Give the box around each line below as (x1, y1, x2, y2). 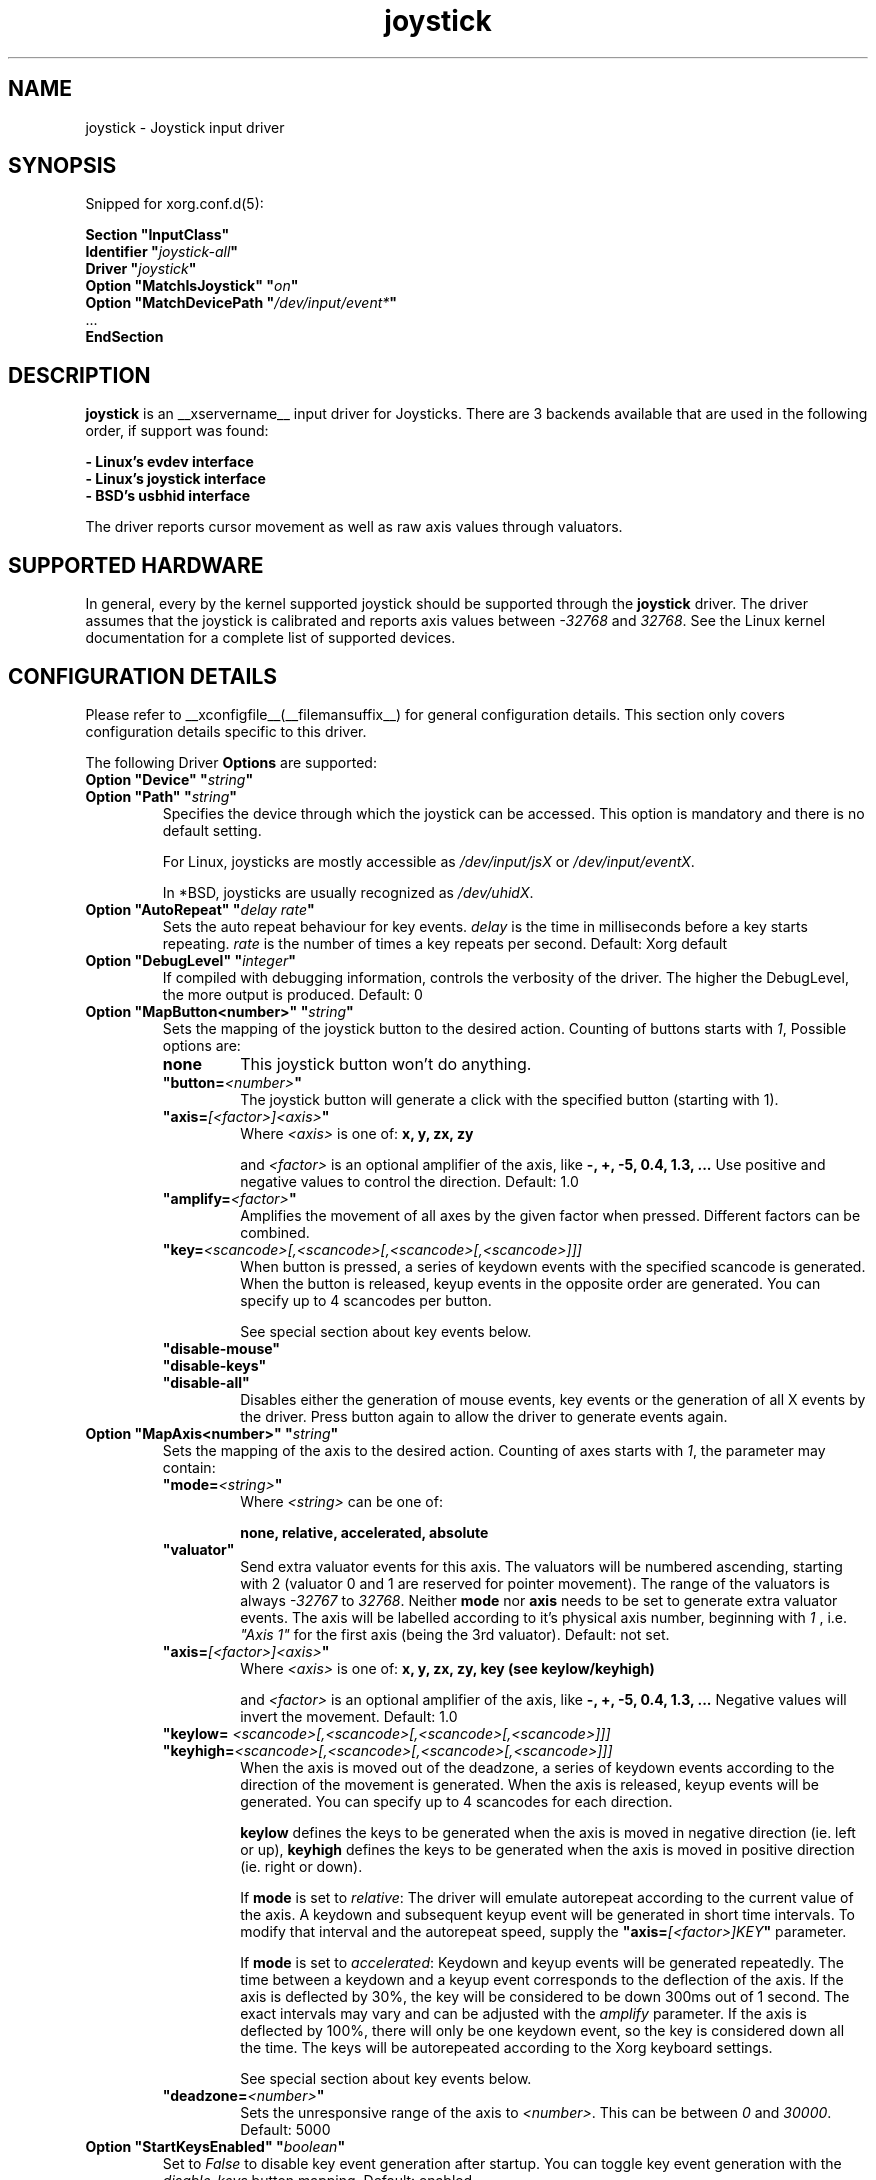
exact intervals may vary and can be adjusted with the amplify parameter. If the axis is (240, 2004, 807, 2022)
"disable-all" (162, 1373, 250, 1391)
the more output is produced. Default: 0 (162, 985, 423, 1003)
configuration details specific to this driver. (85, 722, 367, 740)
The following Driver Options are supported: (85, 753, 377, 771)
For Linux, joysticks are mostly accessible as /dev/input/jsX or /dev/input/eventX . (162, 852, 695, 870)
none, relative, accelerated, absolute (240, 1523, 489, 1541)
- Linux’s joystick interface (85, 470, 266, 488)
